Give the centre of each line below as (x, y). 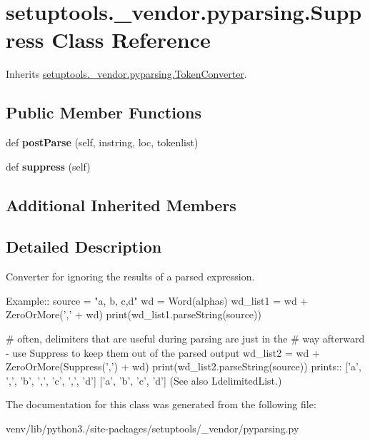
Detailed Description (84, 247)
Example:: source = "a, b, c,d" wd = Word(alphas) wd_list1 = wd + (157, 300)
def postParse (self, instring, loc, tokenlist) (102, 142)
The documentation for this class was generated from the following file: (161, 404)
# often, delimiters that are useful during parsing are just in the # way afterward (185, 339)
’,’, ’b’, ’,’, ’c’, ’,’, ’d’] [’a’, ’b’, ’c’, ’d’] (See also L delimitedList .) (144, 380)
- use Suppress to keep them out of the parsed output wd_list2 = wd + (163, 352)
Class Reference (131, 40)
